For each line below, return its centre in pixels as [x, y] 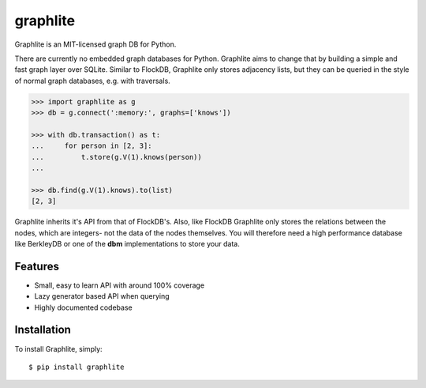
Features [37, 266]
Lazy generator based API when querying [102, 296]
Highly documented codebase [84, 307]
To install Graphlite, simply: [58, 348]
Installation [43, 330]
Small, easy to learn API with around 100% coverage [120, 285]
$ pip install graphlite [77, 367]
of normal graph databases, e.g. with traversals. [93, 81]
